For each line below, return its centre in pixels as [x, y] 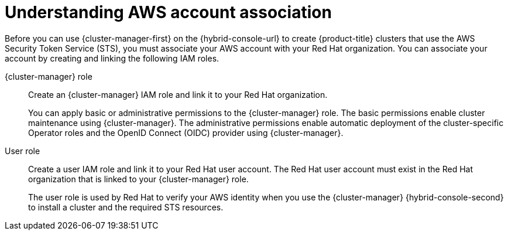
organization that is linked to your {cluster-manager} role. [138, 179]
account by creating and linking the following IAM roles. [112, 58]
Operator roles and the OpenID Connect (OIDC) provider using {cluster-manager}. [186, 132]
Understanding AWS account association [168, 12]
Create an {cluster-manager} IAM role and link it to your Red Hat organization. [178, 94]
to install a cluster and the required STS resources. [126, 207]
